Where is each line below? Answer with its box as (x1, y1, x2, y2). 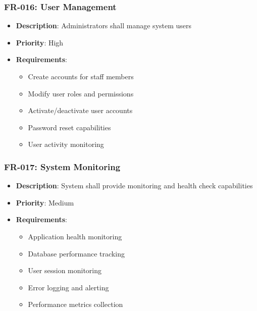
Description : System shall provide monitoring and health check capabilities (16, 180, 253, 191)
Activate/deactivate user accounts (28, 105, 133, 116)
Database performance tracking (28, 248, 125, 258)
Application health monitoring (28, 231, 122, 241)
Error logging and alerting (28, 282, 109, 292)
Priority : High (16, 37, 64, 47)
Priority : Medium (16, 197, 74, 208)
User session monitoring (28, 265, 102, 276)
